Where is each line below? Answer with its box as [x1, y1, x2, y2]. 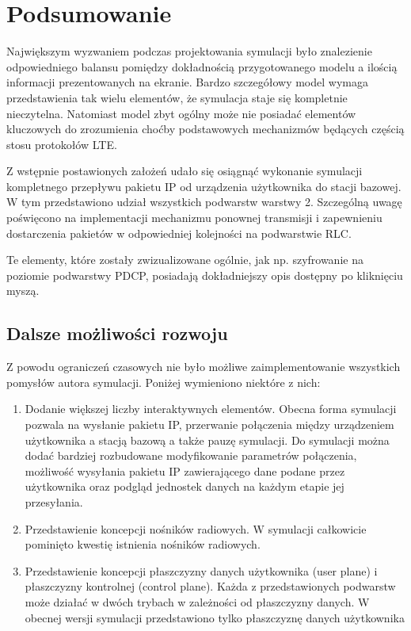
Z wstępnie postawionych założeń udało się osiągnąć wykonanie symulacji [6, 163, 363, 179]
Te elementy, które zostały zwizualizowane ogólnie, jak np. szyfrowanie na [6, 251, 363, 268]
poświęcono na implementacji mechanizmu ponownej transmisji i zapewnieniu [6, 209, 382, 226]
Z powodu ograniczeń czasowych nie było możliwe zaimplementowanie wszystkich [6, 358, 401, 375]
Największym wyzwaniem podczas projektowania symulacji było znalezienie [6, 43, 372, 59]
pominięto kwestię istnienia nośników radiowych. [25, 536, 261, 553]
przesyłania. [25, 493, 83, 510]
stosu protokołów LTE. [6, 136, 117, 152]
